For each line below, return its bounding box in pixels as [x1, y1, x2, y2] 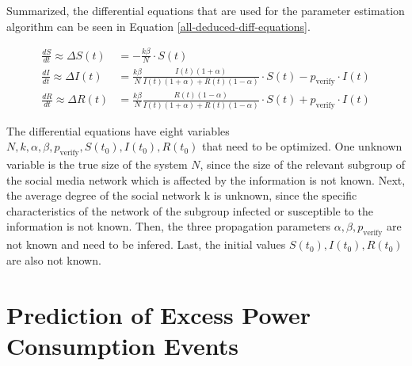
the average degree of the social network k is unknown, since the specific [6, 187, 357, 204]
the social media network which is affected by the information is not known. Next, [6, 171, 406, 188]
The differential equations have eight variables [6, 122, 230, 139]
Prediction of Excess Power [6, 298, 311, 330]
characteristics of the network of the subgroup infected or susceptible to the [6, 202, 373, 219]
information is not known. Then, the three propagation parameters [6, 218, 331, 234]
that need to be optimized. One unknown [201, 138, 402, 154]
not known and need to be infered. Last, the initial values [6, 236, 286, 253]
